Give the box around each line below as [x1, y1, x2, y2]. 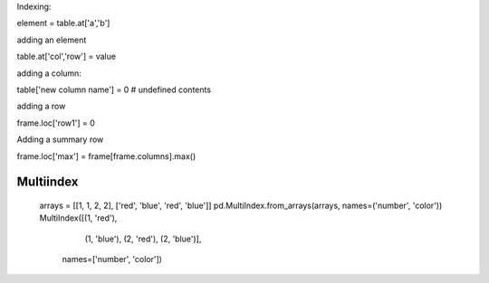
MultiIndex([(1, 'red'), [39, 212, 118, 223]
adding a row [16, 100, 66, 112]
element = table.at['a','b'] [16, 18, 110, 29]
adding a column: [16, 68, 81, 79]
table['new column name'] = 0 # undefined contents [16, 84, 212, 95]
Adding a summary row [16, 134, 104, 145]
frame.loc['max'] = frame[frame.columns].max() [16, 150, 197, 162]
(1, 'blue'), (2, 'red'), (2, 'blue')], [84, 233, 202, 244]
